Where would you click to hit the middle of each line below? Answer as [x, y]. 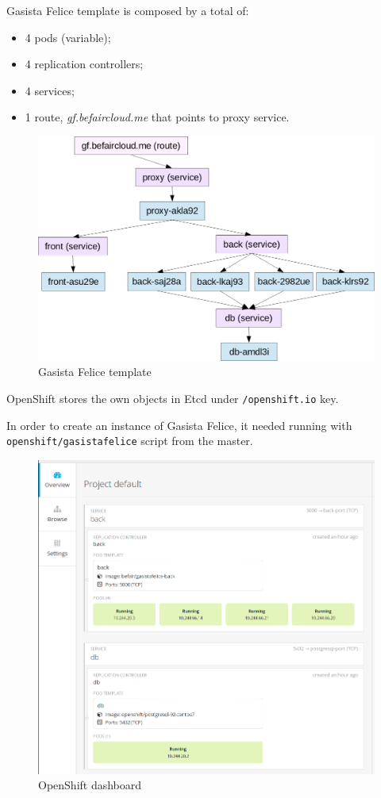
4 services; [50, 90]
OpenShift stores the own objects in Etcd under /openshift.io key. [173, 398]
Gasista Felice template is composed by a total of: [128, 10]
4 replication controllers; [84, 64]
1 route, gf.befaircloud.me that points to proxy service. [157, 117]
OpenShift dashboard [90, 785]
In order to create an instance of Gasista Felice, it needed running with [179, 425]
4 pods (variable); [68, 37]
